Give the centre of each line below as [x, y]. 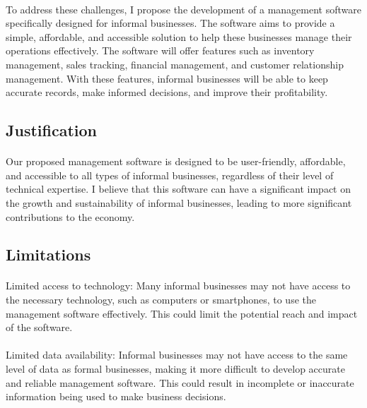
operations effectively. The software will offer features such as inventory [160, 50]
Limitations [48, 254]
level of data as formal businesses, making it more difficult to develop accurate [175, 369]
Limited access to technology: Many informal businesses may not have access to [178, 286]
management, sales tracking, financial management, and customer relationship [175, 64]
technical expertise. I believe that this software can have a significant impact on [179, 189]
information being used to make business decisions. [116, 396]
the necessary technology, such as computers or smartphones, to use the [161, 300]
